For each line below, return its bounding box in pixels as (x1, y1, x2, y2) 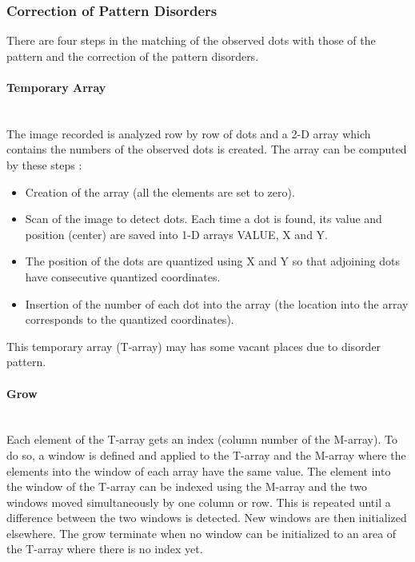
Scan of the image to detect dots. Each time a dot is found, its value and (25, 210, 382, 227)
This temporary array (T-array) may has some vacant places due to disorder (6, 337, 381, 354)
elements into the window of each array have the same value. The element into (6, 462, 391, 479)
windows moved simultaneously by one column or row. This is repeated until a (6, 493, 391, 510)
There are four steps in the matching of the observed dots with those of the (6, 32, 376, 49)
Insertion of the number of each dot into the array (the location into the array (25, 295, 409, 312)
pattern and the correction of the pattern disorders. (6, 47, 259, 64)
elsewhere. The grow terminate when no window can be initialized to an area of (6, 524, 397, 541)
